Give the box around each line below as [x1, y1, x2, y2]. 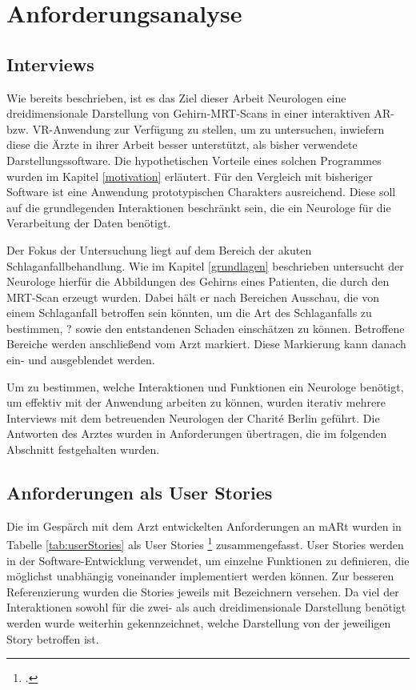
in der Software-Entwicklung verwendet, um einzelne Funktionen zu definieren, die [6, 552, 410, 568]
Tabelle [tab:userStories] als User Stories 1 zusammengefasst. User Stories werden [6, 534, 404, 553]
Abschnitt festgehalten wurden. [6, 441, 160, 458]
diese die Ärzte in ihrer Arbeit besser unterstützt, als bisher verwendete [6, 136, 358, 153]
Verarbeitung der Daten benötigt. [6, 215, 171, 231]
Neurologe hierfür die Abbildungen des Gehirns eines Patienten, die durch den [6, 273, 390, 290]
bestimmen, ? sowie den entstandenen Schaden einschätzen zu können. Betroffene [6, 319, 405, 336]
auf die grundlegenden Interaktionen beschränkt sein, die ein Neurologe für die [6, 199, 391, 215]
